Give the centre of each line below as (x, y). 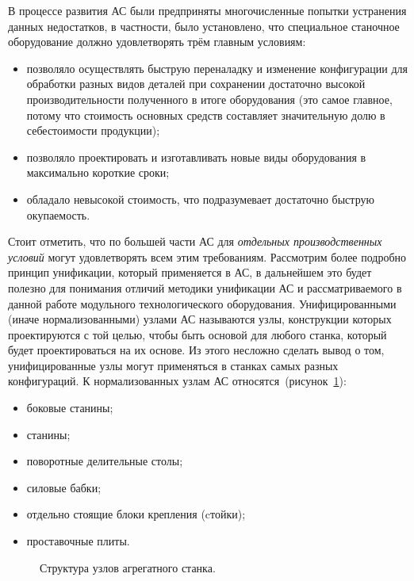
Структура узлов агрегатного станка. (128, 567)
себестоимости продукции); (93, 130)
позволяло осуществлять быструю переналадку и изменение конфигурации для (217, 68)
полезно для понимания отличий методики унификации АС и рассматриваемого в (205, 287)
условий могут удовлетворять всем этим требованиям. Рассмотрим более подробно (207, 256)
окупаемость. (58, 214)
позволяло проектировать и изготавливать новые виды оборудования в (196, 157)
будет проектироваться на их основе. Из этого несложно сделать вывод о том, (196, 350)
